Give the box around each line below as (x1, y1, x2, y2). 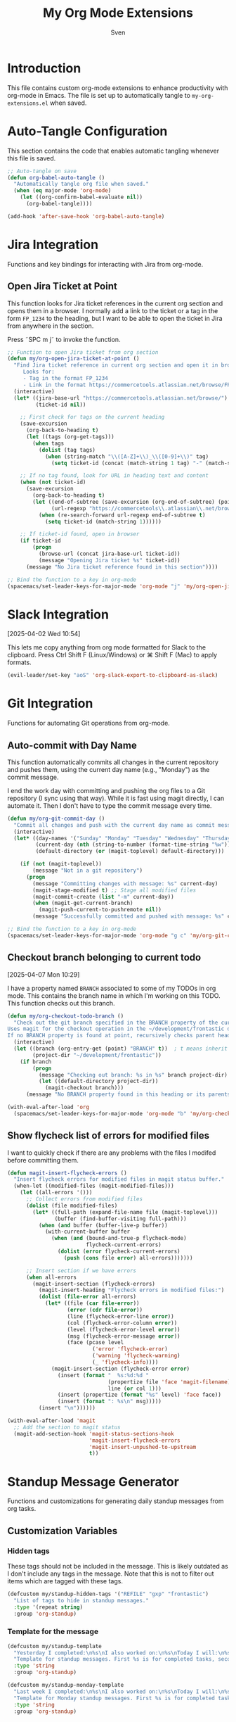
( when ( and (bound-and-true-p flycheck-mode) (51, 1235, 188, 1242)
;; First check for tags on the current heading (20, 414, 165, 421)
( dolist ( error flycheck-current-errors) (57, 1248, 181, 1255)
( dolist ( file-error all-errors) (38, 1293, 137, 1300)
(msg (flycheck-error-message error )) (67, 1332, 181, 1340)
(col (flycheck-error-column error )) (67, 1319, 178, 1327)
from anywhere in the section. (7, 322, 94, 330)
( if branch (20, 1058, 52, 1065)
